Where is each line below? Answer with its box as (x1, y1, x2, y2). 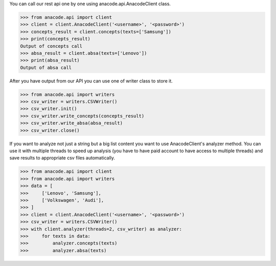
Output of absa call (20, 65, 72, 70)
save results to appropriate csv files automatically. (9, 155, 115, 161)
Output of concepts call (20, 43, 83, 49)
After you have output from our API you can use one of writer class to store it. (9, 77, 173, 84)
